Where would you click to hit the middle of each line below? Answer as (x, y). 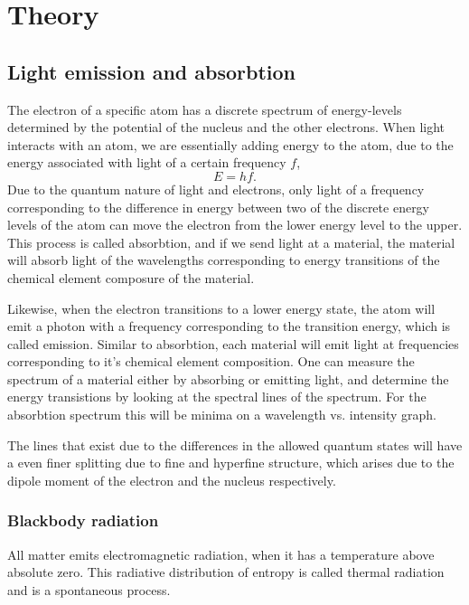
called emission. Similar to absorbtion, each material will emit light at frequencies (233, 343)
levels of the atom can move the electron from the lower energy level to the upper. (235, 225)
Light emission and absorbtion (152, 71)
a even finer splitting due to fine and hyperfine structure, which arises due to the (231, 463)
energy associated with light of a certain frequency (147, 162)
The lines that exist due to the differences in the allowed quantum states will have (235, 444)
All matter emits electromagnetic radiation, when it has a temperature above (221, 554)
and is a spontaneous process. (89, 589)
